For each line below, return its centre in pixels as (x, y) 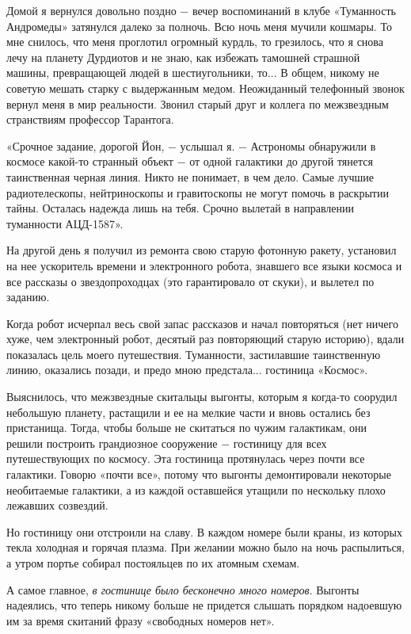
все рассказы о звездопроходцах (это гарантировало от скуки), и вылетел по (190, 281)
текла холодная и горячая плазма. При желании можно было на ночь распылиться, (205, 547)
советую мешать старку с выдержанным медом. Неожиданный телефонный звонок (205, 88)
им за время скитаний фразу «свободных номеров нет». (141, 620)
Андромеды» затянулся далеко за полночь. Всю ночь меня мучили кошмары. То (199, 26)
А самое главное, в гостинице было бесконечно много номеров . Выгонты (183, 589)
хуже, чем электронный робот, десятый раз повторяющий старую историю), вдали (205, 339)
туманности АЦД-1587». (65, 223)
